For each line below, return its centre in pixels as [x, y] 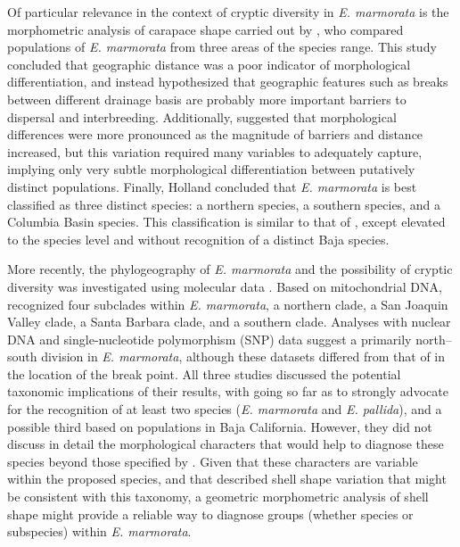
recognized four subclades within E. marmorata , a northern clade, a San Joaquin [228, 304]
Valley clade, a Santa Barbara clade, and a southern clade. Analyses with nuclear [229, 322]
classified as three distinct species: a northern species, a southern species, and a [224, 204]
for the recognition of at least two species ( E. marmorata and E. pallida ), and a [225, 409]
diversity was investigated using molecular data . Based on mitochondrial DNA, [225, 286]
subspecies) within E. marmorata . [99, 531]
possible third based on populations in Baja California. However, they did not [220, 426]
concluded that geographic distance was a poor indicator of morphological [209, 64]
